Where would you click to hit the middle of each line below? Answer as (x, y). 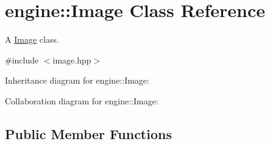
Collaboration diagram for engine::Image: (82, 100)
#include (22, 59)
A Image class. (32, 39)
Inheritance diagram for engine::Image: (77, 80)
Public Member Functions (88, 133)
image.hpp (72, 59)
